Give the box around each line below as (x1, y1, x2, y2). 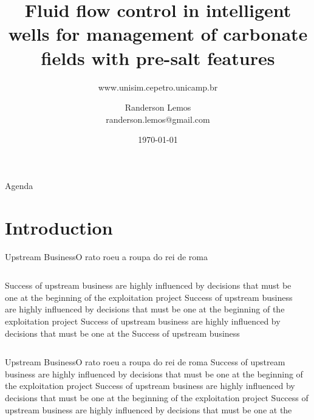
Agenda (5, 179, 33, 191)
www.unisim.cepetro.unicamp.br (98, 80, 218, 93)
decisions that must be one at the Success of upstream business (5, 326, 240, 339)
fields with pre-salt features (41, 45, 275, 70)
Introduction (5, 215, 113, 239)
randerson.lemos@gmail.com (106, 112, 210, 125)
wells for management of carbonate (8, 21, 308, 46)
